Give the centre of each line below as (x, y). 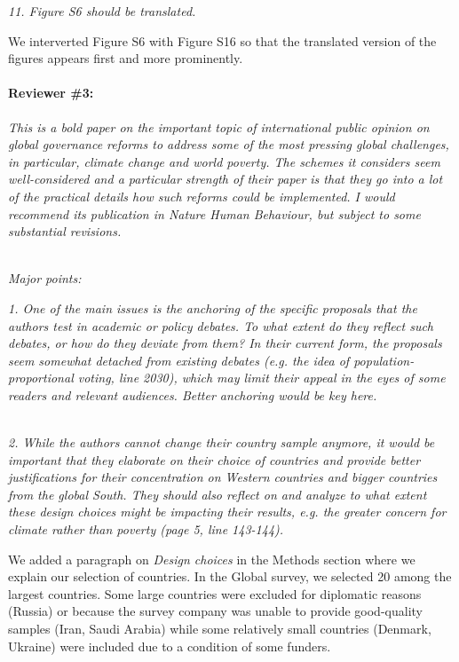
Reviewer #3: (51, 93)
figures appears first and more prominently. (126, 58)
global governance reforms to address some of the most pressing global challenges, (229, 144)
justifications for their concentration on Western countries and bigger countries (223, 477)
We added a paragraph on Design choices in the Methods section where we (212, 559)
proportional (41, 378)
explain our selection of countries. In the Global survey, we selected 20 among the (230, 576)
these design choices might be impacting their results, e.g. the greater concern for (227, 512)
